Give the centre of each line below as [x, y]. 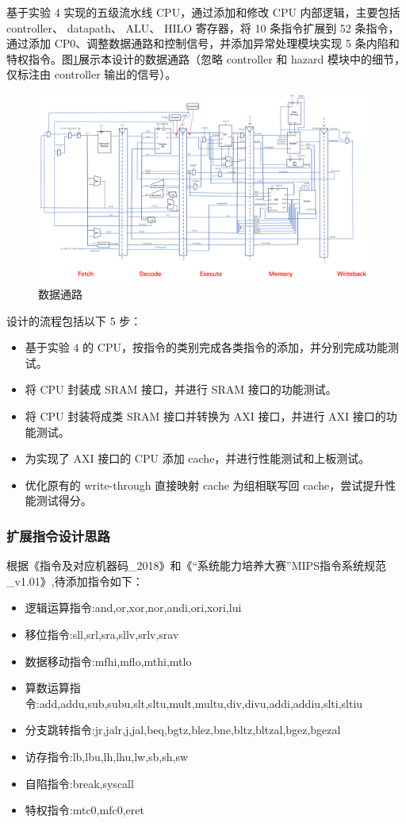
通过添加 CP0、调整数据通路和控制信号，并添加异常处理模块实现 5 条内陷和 [203, 43]
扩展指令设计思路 [58, 535]
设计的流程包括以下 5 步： [74, 320]
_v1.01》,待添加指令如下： [75, 581]
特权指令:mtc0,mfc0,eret [84, 810]
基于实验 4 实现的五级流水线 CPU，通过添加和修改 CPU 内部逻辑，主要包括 [203, 12]
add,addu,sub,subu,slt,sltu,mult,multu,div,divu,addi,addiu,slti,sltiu [201, 703]
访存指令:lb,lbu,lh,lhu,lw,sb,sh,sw [107, 756]
